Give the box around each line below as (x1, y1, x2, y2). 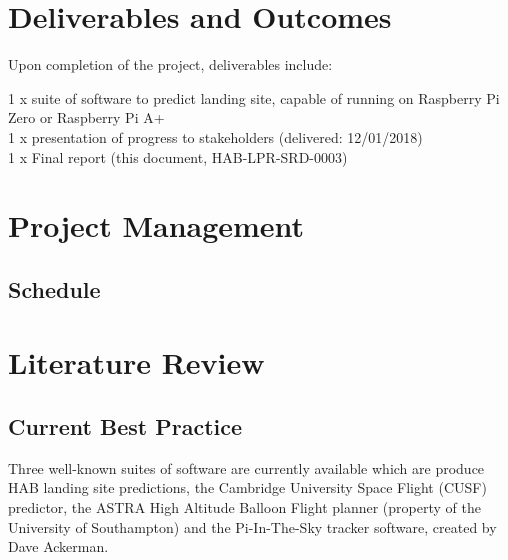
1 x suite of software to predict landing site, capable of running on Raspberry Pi (8, 87, 500, 108)
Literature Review (8, 342, 265, 383)
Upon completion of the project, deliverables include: (8, 54, 333, 75)
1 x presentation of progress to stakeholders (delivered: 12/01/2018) (8, 126, 423, 147)
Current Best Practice (8, 411, 243, 442)
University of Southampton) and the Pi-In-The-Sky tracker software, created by (8, 516, 497, 537)
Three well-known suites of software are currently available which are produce (8, 457, 485, 478)
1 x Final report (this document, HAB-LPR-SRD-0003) (8, 146, 348, 167)
